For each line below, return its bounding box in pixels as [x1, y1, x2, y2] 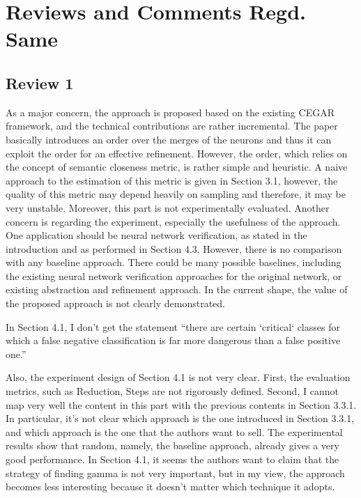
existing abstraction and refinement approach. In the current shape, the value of [6, 282, 348, 297]
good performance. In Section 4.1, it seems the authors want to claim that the [6, 452, 339, 467]
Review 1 [6, 72, 74, 93]
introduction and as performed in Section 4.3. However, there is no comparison [6, 241, 342, 256]
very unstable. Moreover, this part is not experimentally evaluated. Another [6, 200, 330, 215]
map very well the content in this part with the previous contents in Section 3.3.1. [6, 397, 357, 412]
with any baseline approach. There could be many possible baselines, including [6, 255, 341, 270]
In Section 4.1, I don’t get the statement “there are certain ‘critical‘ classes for [6, 319, 340, 334]
